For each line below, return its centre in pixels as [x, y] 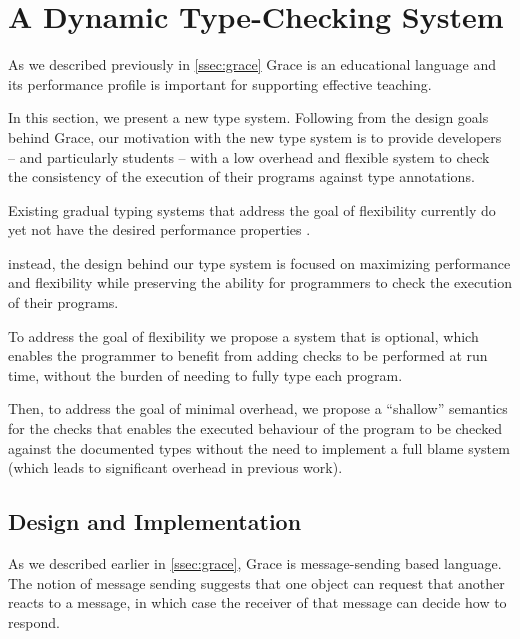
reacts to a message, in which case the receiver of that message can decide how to [257, 602]
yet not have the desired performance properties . [159, 229]
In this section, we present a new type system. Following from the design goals [248, 117]
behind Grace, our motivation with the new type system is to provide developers [255, 136]
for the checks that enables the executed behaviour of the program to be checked [255, 428]
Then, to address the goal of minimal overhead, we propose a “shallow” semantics [258, 408]
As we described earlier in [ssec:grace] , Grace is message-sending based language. [255, 563]
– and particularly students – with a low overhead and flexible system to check [249, 156]
